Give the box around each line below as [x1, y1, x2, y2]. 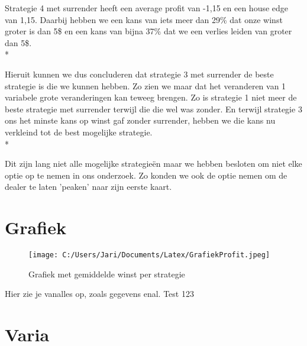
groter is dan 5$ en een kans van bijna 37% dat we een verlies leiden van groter [5, 25, 292, 37]
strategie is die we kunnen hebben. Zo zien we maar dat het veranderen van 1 [5, 79, 286, 92]
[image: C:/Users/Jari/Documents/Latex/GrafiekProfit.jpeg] [28, 251, 270, 260]
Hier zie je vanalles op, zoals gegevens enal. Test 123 [5, 287, 194, 300]
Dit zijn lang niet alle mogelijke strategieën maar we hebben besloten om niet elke [5, 157, 302, 170]
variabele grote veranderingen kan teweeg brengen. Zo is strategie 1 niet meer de [5, 91, 297, 104]
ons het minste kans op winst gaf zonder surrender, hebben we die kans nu [5, 114, 276, 127]
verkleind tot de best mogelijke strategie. [5, 125, 153, 138]
